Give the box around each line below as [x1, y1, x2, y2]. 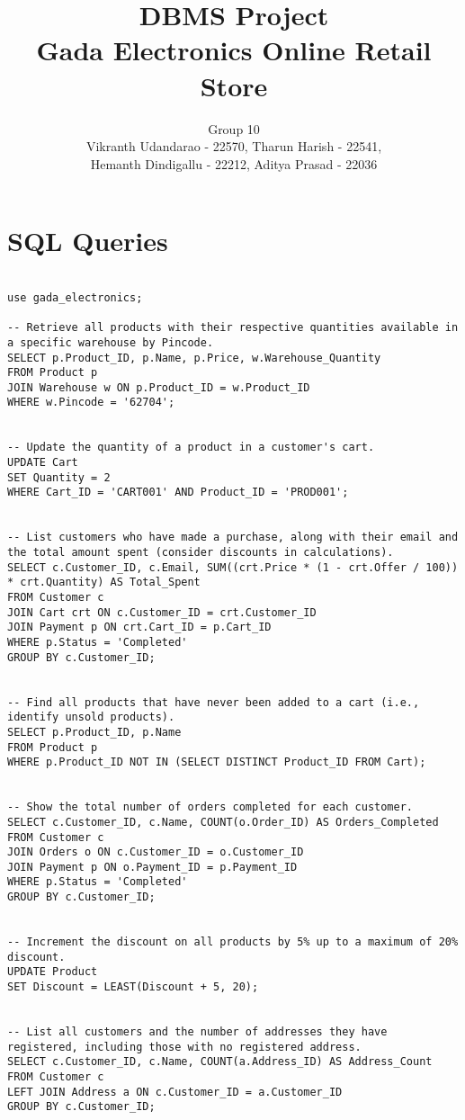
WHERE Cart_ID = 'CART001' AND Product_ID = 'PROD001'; [7, 486, 349, 499]
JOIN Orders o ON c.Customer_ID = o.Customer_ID [7, 846, 304, 859]
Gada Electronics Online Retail [36, 31, 432, 68]
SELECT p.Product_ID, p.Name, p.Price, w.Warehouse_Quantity [7, 351, 381, 364]
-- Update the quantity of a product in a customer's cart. [7, 441, 375, 454]
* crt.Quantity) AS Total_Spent [7, 576, 201, 589]
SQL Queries [7, 222, 168, 259]
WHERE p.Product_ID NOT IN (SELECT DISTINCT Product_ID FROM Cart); [7, 756, 426, 769]
